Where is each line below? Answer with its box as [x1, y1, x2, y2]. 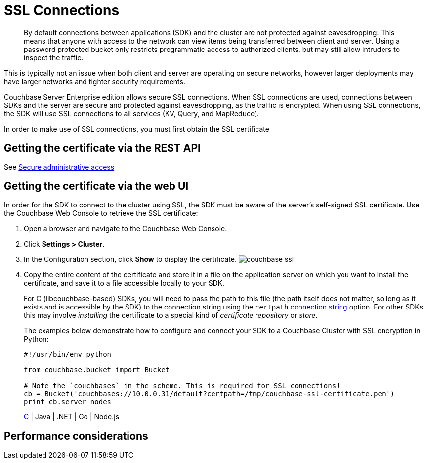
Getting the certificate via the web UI [4, 180, 189, 193]
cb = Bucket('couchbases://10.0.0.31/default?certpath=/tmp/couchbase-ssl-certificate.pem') [24, 390, 395, 398]
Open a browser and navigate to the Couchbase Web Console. [24, 224, 227, 233]
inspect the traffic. [24, 53, 84, 62]
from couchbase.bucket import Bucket [24, 366, 170, 374]
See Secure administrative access [4, 162, 115, 171]
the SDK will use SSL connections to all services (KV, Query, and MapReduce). [4, 109, 259, 118]
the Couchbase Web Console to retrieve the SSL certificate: [4, 209, 198, 218]
